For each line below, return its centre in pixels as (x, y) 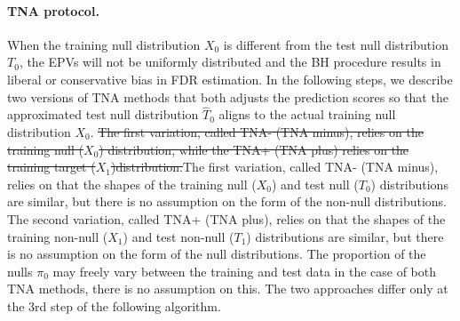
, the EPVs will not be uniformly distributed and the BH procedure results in (230, 62)
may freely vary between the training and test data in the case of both (245, 271)
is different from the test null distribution (336, 44)
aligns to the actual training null (307, 114)
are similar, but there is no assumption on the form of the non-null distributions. (227, 201)
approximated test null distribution (103, 114)
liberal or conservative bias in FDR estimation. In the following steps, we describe (230, 79)
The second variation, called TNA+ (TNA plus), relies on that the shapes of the (226, 218)
